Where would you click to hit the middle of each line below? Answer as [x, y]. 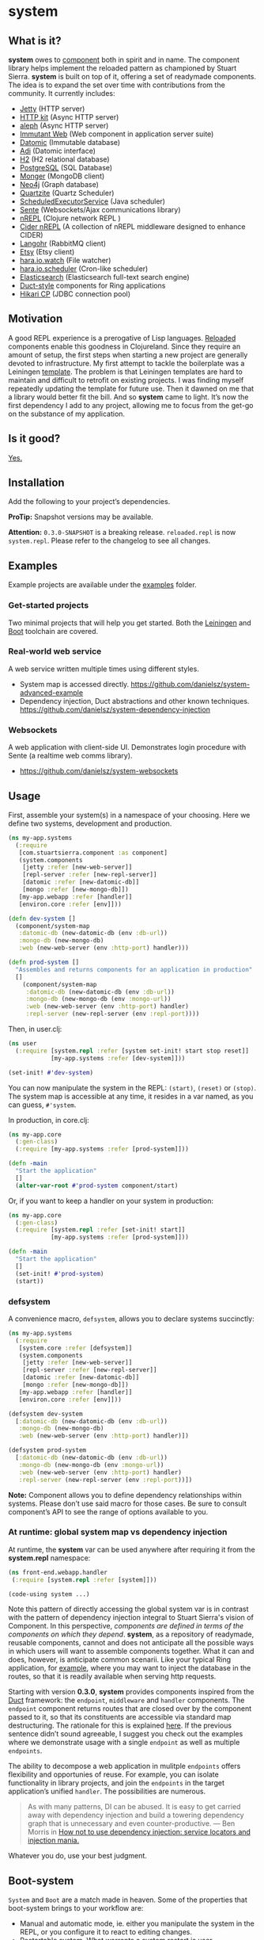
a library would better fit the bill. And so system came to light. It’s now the [128, 397]
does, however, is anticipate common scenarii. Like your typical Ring [120, 1659]
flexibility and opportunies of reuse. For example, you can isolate [113, 1774]
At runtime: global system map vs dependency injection [118, 1532]
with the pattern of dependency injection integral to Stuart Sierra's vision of [131, 1617]
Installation [36, 483]
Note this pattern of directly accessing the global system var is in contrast [128, 1609]
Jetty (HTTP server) [52, 109]
